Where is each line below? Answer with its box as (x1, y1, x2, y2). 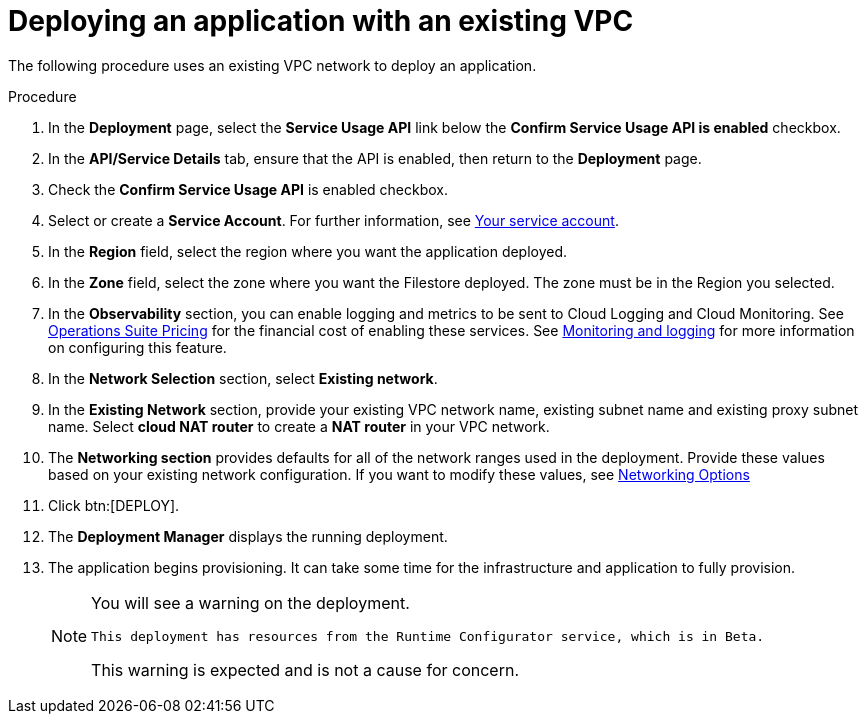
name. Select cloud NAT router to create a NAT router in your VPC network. (48, 417, 550, 435)
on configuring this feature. (48, 338, 227, 356)
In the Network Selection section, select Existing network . (48, 369, 438, 387)
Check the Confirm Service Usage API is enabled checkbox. (48, 180, 449, 198)
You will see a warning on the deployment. (91, 592, 410, 613)
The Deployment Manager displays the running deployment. (48, 527, 448, 545)
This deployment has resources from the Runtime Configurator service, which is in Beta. (91, 628, 765, 644)
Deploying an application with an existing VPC (8, 4, 634, 38)
